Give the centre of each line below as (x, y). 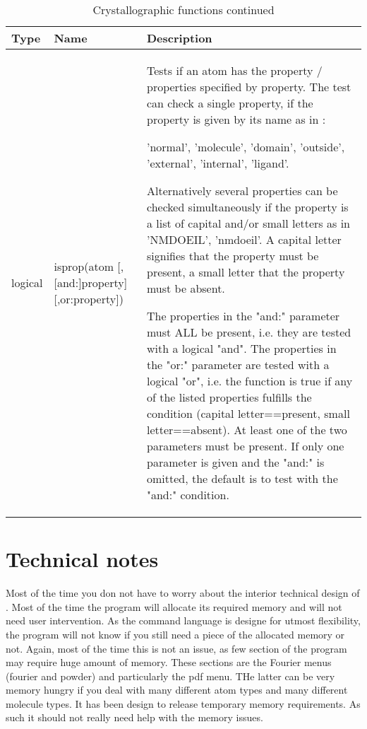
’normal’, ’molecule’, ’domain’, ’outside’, (246, 147)
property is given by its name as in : (236, 119)
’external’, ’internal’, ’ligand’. (218, 163)
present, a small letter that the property (246, 272)
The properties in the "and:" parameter (243, 316)
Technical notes (82, 559)
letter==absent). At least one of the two (247, 430)
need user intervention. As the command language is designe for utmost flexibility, (183, 620)
